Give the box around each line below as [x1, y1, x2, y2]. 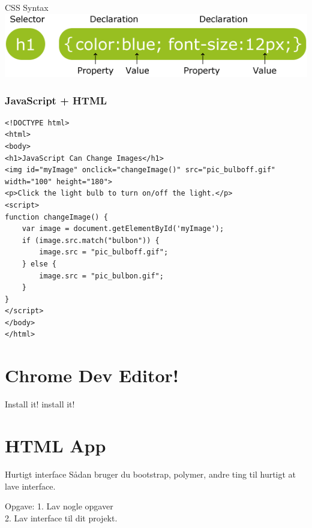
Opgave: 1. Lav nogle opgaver [5, 500, 113, 512]
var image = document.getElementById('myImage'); [22, 224, 224, 233]
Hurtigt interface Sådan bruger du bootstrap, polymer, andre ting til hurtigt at [5, 467, 296, 480]
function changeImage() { [5, 212, 108, 221]
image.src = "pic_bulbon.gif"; [39, 271, 164, 280]
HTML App [5, 433, 106, 457]
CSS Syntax [5, 1, 49, 13]
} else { [22, 259, 56, 268]
